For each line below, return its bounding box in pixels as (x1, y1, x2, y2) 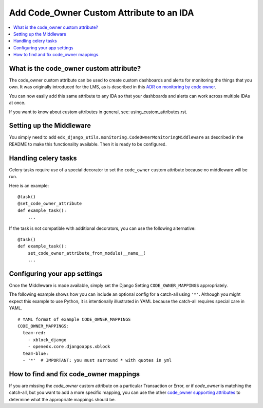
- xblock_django (27, 337, 67, 343)
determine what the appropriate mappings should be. (9, 396, 116, 402)
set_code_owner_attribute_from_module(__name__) (27, 250, 146, 256)
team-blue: (22, 350, 49, 356)
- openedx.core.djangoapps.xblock (27, 344, 111, 349)
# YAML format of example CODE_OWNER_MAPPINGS (18, 316, 131, 322)
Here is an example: (9, 183, 49, 188)
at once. (9, 100, 26, 106)
